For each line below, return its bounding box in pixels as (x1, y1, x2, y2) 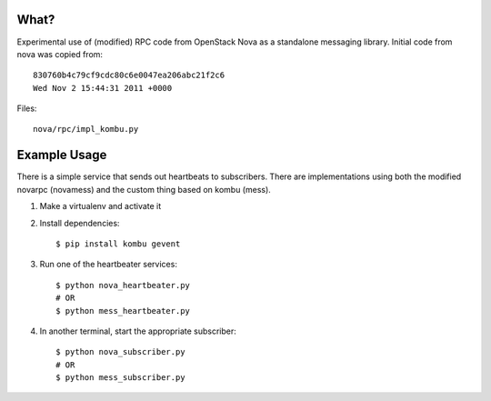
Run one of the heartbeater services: (39, 259, 177, 270)
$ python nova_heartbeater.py (55, 280, 191, 290)
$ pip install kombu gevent (55, 238, 181, 249)
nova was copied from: (16, 48, 104, 59)
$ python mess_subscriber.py (55, 373, 185, 383)
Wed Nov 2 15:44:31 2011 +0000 (33, 83, 173, 93)
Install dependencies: (39, 217, 120, 228)
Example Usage (16, 147, 107, 163)
